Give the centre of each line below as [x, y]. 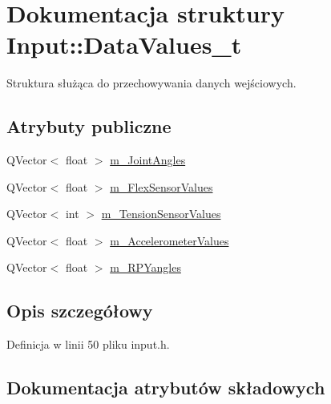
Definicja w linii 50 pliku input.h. [88, 344]
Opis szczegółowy [80, 311]
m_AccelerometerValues [170, 240]
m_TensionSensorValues [161, 214]
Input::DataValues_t [124, 44]
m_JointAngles [148, 160]
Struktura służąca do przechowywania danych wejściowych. [151, 83]
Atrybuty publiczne [89, 126]
